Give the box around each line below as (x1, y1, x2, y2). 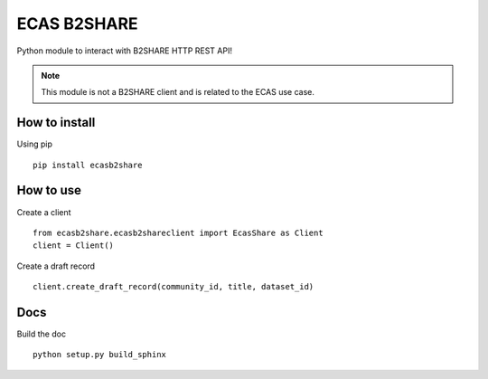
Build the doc (16, 328, 67, 339)
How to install (16, 115, 96, 130)
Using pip (16, 138, 53, 149)
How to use (16, 183, 81, 198)
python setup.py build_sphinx (33, 349, 167, 360)
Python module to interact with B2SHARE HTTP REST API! (16, 45, 232, 56)
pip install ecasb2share (33, 159, 143, 170)
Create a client (16, 206, 71, 217)
